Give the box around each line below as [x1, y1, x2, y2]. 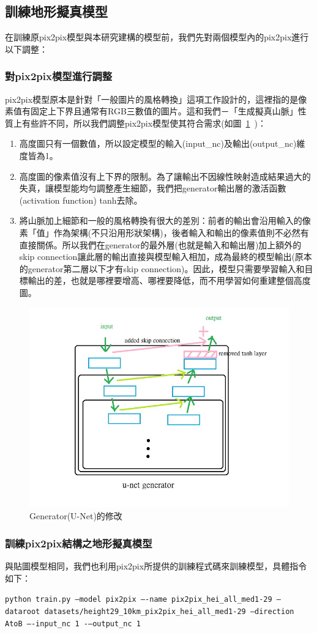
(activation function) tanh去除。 [19, 193, 143, 206]
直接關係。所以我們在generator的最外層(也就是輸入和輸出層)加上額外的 [19, 238, 302, 251]
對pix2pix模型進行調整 [5, 68, 113, 84]
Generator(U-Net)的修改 [29, 509, 122, 522]
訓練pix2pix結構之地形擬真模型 [5, 535, 152, 550]
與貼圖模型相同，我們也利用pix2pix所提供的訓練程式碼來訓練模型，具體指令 [5, 560, 307, 572]
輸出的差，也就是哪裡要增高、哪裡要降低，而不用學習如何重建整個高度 [28, 274, 311, 287]
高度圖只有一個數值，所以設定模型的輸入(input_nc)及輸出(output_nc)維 [19, 137, 305, 150]
